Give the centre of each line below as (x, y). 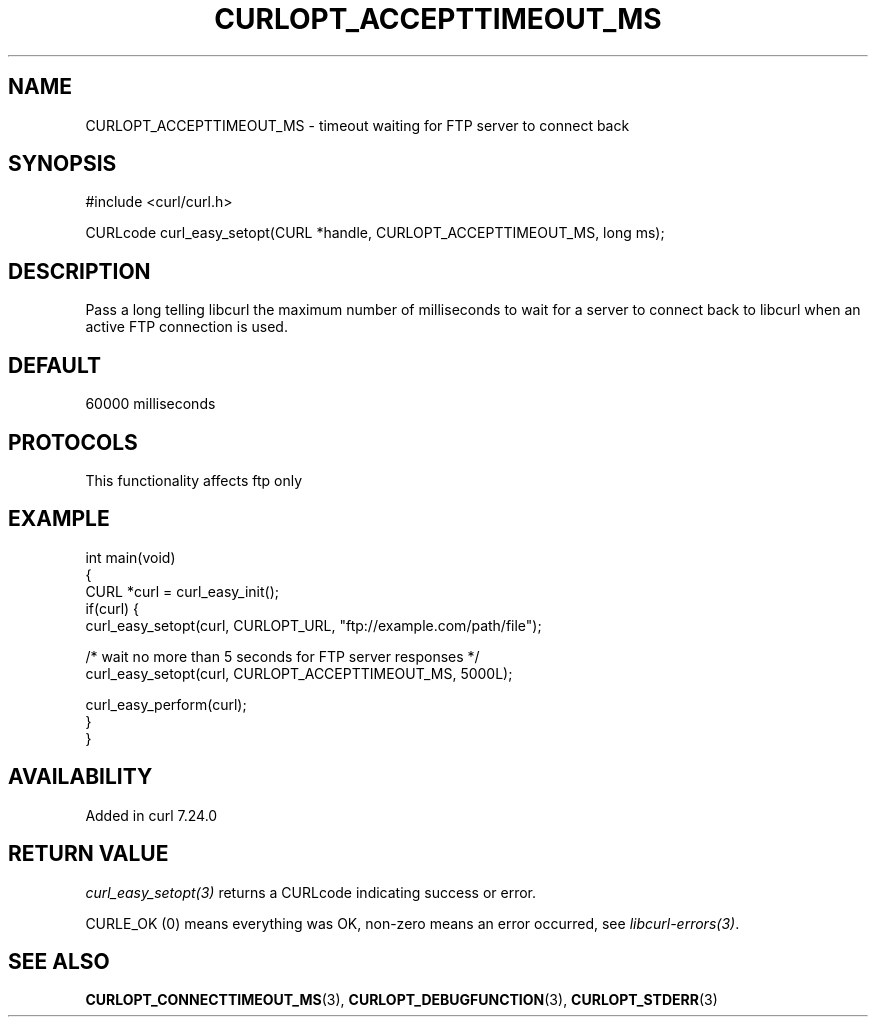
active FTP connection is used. (186, 327)
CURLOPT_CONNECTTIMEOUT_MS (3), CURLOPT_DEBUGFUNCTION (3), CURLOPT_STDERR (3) (401, 1000)
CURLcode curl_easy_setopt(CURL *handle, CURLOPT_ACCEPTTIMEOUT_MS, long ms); (375, 233)
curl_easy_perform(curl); (166, 704)
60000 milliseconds (150, 404)
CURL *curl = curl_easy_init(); (182, 591)
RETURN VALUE (88, 854)
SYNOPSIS (62, 164)
